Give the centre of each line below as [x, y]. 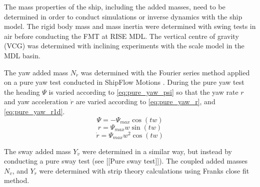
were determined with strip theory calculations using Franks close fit [144, 170]
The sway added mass [37, 151]
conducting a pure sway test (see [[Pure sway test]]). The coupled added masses [126, 161]
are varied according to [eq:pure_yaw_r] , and [145, 101]
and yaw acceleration [36, 101]
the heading [22, 92]
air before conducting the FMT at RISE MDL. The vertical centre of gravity [121, 36]
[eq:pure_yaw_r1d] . [34, 111]
